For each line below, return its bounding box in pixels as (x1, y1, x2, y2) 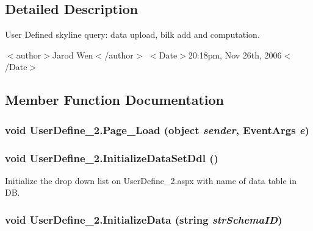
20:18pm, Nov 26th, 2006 (188, 48, 282, 61)
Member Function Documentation (5, 90, 225, 109)
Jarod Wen (52, 48, 93, 61)
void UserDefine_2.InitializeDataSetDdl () (5, 150, 218, 165)
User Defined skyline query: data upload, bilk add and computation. (5, 28, 260, 41)
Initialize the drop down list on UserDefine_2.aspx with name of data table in (5, 174, 297, 187)
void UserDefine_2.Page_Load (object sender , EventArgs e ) (5, 122, 309, 137)
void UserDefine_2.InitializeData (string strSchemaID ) (5, 211, 282, 227)
